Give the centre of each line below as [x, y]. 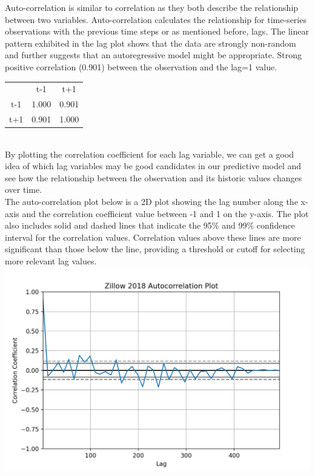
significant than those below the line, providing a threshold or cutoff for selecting [155, 249]
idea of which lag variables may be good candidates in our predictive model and [153, 166]
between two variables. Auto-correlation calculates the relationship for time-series [156, 19]
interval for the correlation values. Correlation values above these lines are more [153, 237]
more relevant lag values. [51, 261]
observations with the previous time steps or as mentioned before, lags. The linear [157, 31]
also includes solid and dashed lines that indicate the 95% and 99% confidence [150, 225]
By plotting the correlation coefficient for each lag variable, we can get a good [150, 154]
